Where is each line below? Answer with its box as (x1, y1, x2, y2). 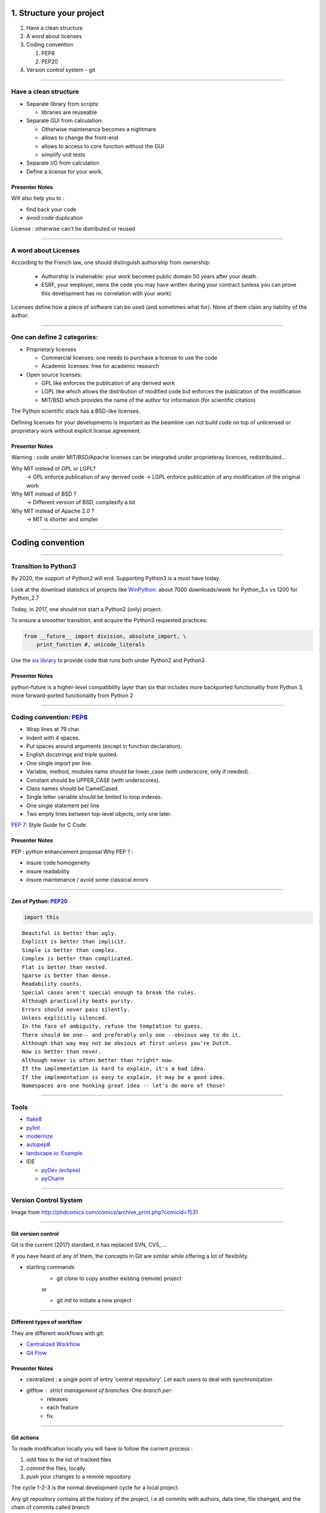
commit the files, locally (26, 1465, 86, 1472)
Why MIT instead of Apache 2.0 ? (11, 507, 95, 514)
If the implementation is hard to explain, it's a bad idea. (22, 1065, 206, 1072)
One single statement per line (26, 802, 100, 809)
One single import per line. (26, 760, 93, 767)
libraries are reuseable (41, 109, 97, 116)
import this (24, 914, 60, 921)
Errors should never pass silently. (22, 1006, 130, 1013)
